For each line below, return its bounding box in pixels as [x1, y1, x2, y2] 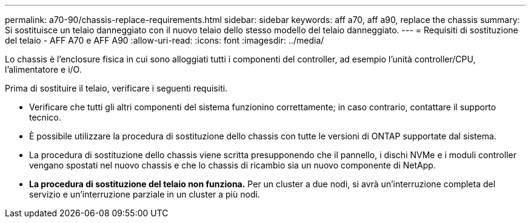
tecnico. [29, 112, 61, 122]
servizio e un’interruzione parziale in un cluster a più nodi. [29, 189, 260, 199]
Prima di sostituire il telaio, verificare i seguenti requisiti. [5, 83, 228, 93]
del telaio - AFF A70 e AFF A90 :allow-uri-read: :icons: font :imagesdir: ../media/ [5, 35, 324, 45]
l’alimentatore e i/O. [5, 64, 82, 75]
